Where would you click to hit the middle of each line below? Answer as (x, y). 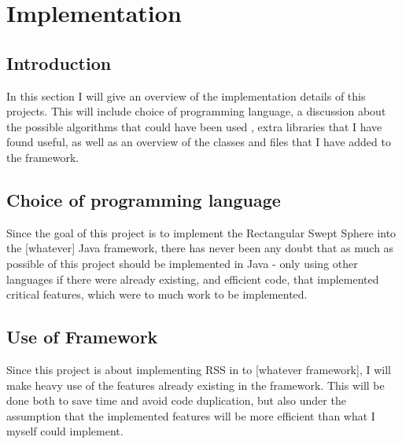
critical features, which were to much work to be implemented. (157, 294)
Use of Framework (82, 337)
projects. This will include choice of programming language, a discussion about (196, 111)
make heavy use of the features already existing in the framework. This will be (195, 385)
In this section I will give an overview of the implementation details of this (186, 95)
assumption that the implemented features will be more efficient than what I (191, 415)
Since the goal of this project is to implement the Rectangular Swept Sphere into (201, 232)
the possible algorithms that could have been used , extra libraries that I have (194, 126)
